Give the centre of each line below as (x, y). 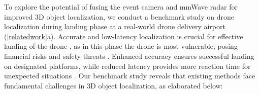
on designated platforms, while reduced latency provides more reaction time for (127, 66)
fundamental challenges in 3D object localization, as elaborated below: (114, 85)
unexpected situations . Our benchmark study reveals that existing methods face (130, 76)
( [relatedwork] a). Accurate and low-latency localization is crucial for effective (124, 36)
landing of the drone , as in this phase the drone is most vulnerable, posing (121, 46)
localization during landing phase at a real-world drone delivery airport (115, 26)
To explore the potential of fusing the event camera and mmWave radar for (121, 7)
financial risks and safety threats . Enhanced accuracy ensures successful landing (129, 56)
